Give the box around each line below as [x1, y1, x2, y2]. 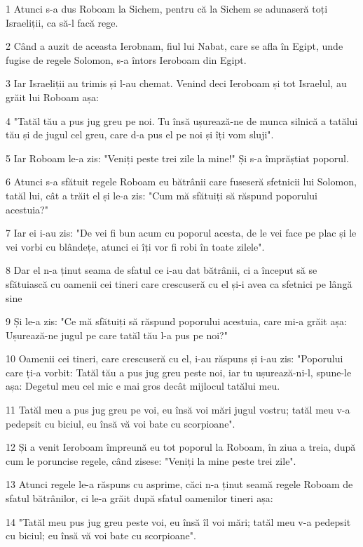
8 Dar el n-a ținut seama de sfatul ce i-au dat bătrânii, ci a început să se [6, 263, 317, 277]
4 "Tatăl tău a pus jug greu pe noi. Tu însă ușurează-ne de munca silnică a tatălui [6, 113, 358, 128]
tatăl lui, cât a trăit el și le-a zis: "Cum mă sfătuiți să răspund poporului [6, 187, 317, 202]
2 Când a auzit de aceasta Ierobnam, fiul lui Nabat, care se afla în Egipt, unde [6, 39, 343, 53]
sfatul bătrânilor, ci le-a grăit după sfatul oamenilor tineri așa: [6, 491, 273, 506]
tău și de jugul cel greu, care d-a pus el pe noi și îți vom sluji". [6, 127, 274, 142]
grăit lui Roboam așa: [6, 89, 99, 104]
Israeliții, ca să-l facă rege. [6, 15, 118, 29]
